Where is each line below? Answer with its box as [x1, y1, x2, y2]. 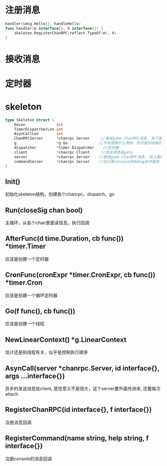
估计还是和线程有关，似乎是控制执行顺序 [5, 349, 88, 355]
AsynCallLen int [14, 131, 64, 137]
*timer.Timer [5, 242, 46, 251]
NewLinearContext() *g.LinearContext [5, 335, 127, 344]
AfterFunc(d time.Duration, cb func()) [5, 234, 124, 243]
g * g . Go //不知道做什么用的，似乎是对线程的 [14, 141, 163, 146]
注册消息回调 [5, 419, 31, 425]
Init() [5, 177, 21, 186]
